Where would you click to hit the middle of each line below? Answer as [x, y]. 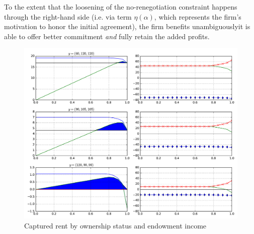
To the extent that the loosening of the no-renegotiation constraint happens [121, 7]
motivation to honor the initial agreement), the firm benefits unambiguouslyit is [127, 26]
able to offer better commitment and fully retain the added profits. [107, 36]
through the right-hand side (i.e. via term [68, 16]
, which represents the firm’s [198, 16]
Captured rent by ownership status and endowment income [115, 226]
